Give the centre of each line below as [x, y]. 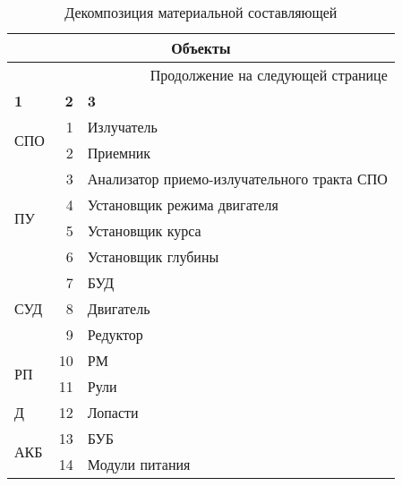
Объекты [201, 48]
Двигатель [119, 308]
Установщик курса [144, 230]
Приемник [119, 153]
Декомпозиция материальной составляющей [201, 12]
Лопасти [113, 412]
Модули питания [139, 464]
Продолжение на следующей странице [269, 75]
